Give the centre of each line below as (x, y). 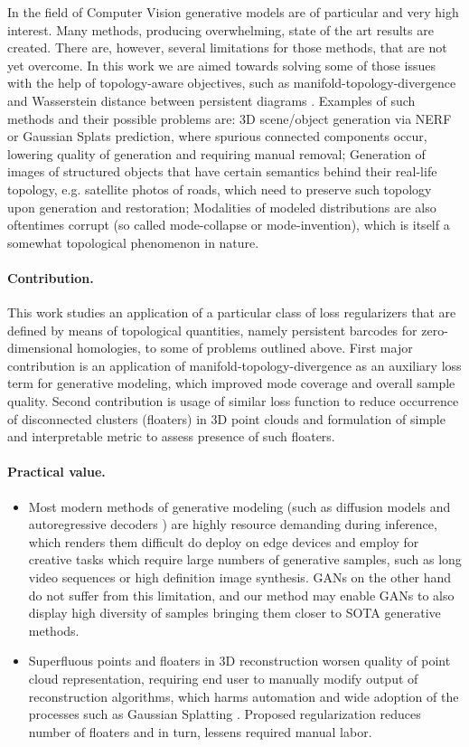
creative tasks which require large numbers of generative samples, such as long (245, 559)
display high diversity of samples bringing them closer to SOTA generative (234, 613)
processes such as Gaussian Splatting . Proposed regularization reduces (225, 714)
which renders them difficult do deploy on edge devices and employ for (224, 541)
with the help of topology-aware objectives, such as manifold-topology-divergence (232, 83)
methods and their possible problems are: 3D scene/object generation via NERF (230, 118)
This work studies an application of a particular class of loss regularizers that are (232, 312)
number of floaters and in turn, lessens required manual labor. (200, 731)
